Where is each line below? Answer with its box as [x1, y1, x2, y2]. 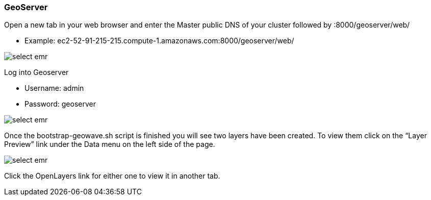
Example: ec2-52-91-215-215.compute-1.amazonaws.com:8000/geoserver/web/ [24, 36, 294, 45]
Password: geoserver [24, 99, 96, 109]
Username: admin [24, 84, 84, 93]
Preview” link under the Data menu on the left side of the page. [4, 140, 215, 149]
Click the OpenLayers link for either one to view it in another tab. [4, 171, 220, 181]
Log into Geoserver [4, 68, 69, 77]
